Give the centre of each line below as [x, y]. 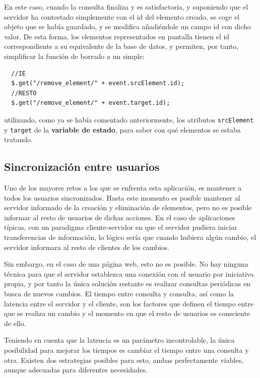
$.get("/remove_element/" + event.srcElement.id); [98, 83]
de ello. [15, 323]
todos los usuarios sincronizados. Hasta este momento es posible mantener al [122, 197]
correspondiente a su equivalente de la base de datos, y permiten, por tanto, [121, 46]
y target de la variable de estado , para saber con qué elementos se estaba [122, 129]
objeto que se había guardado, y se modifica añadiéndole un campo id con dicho [127, 26]
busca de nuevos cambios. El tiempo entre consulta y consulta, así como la [119, 293]
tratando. [18, 139]
